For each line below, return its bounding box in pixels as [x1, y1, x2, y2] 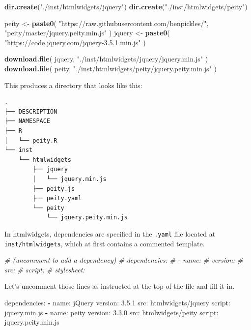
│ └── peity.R [4, 137, 57, 144]
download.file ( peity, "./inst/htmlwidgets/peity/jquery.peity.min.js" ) [4, 63, 217, 73]
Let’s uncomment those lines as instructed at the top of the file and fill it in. [4, 281, 235, 291]
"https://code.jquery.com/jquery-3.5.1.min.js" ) [4, 37, 146, 47]
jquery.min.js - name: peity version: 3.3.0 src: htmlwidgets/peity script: [4, 307, 219, 317]
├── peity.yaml [32, 195, 82, 202]
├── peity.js [32, 185, 75, 192]
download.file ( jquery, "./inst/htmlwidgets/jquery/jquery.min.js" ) [4, 54, 208, 64]
